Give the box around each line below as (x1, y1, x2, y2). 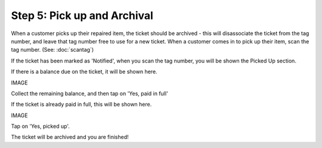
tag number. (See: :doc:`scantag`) (11, 46, 94, 53)
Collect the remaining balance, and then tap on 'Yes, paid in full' (11, 90, 168, 97)
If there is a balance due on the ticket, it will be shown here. (11, 68, 157, 75)
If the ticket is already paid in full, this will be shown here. (11, 101, 152, 108)
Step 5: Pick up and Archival (11, 9, 153, 22)
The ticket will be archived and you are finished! (11, 134, 129, 141)
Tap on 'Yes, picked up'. (11, 122, 70, 130)
